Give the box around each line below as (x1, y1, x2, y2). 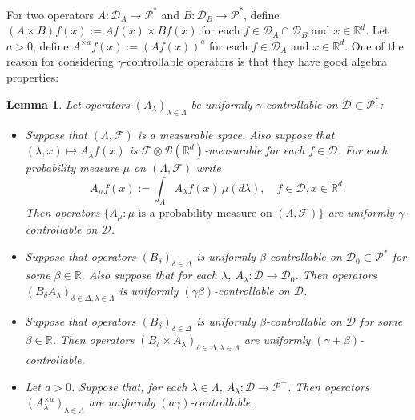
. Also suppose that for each (81, 266, 217, 283)
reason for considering (6, 53, 114, 70)
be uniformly (191, 95, 252, 112)
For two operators (6, 6, 94, 22)
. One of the (344, 37, 404, 54)
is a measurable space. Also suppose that (137, 126, 335, 142)
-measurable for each (203, 142, 305, 158)
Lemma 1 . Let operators (6, 95, 130, 112)
